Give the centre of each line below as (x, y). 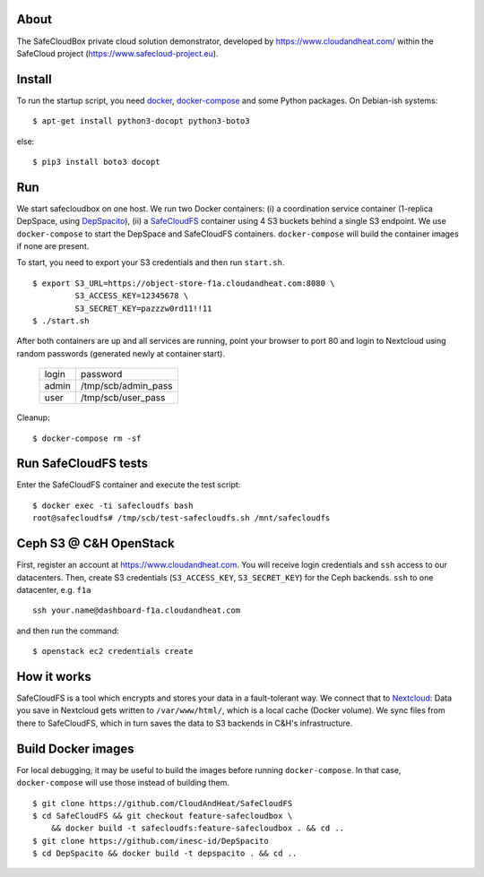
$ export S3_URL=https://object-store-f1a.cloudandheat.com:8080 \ (184, 283)
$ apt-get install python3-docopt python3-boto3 (141, 121)
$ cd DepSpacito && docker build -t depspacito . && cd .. (165, 854)
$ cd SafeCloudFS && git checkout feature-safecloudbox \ (163, 816)
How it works (54, 676)
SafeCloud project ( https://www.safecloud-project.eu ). (117, 53)
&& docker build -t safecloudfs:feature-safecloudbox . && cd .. (198, 828)
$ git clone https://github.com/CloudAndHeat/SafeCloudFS (163, 803)
